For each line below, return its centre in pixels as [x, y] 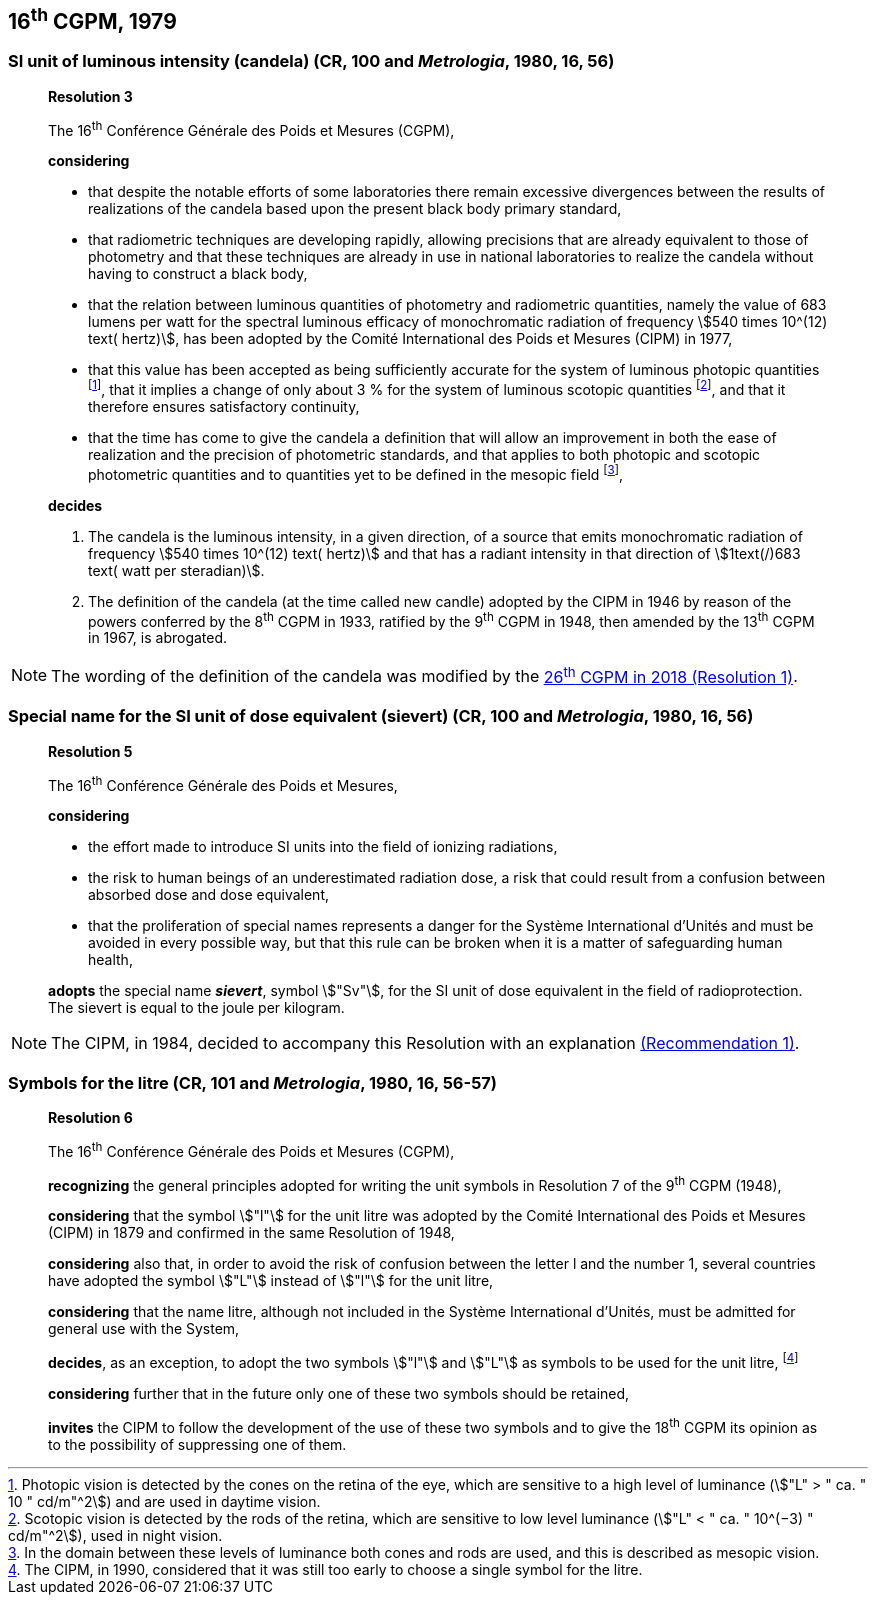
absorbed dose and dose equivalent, [209, 895]
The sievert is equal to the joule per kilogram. [196, 1008]
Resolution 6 [90, 1117]
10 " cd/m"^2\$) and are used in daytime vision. [164, 1501]
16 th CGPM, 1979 [92, 19]
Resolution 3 [90, 96]
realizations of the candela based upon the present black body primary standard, [355, 209]
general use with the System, [144, 1329]
